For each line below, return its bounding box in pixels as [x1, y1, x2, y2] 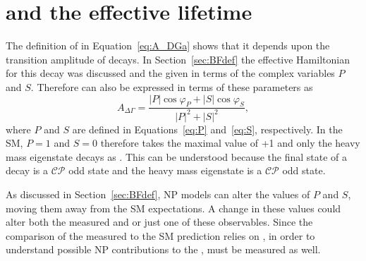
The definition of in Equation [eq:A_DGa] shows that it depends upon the [6, 38, 330, 53]
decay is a [6, 163, 48, 178]
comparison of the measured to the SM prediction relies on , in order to [6, 228, 315, 243]
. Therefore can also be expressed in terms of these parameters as [30, 79, 313, 94]
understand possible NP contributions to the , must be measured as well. [6, 242, 321, 257]
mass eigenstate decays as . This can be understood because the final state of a [6, 149, 348, 164]
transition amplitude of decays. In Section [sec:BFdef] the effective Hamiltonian [6, 51, 350, 66]
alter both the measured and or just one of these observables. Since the [6, 214, 313, 229]
